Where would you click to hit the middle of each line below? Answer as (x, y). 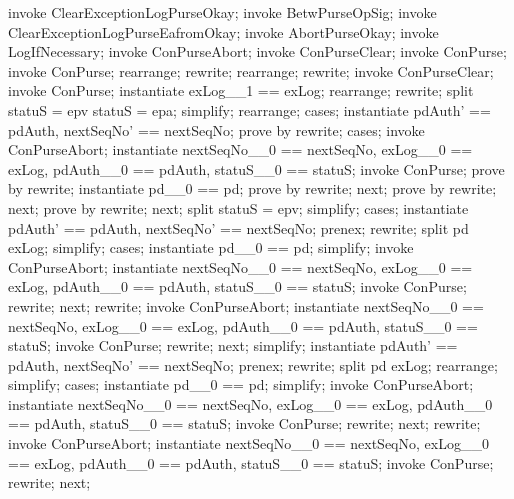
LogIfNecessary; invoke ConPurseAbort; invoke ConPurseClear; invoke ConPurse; (257, 51)
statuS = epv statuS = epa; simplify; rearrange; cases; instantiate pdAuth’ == (249, 109)
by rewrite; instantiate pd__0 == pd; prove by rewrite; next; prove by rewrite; (252, 188)
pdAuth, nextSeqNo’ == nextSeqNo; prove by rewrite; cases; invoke (216, 129)
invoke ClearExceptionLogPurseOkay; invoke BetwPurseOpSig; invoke (222, 12)
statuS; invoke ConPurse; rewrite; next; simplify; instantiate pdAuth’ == (233, 345)
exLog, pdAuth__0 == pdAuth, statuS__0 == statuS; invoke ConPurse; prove (256, 168)
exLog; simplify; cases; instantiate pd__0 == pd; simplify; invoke (211, 247)
